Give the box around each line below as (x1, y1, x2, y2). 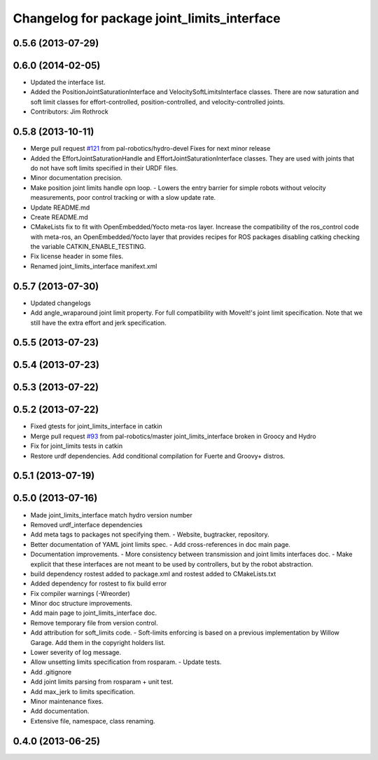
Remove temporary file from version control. (30, 618, 158, 627)
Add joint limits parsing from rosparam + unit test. (30, 677, 174, 686)
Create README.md (30, 212, 89, 221)
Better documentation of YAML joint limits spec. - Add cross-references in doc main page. (30, 540, 290, 548)
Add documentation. (30, 707, 90, 715)
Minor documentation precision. (30, 174, 122, 182)
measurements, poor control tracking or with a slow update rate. (30, 194, 216, 202)
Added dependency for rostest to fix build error (30, 579, 167, 588)
